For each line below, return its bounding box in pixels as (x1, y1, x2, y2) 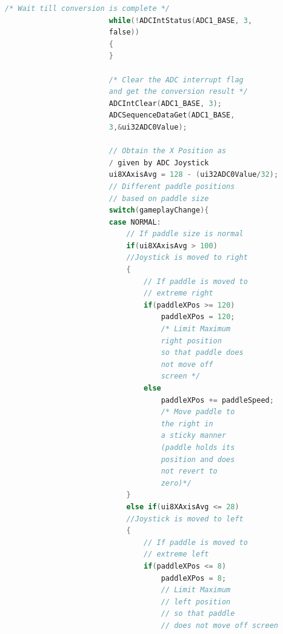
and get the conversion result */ (108, 87, 248, 96)
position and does (161, 455, 235, 464)
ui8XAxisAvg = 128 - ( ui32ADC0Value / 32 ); (108, 170, 279, 179)
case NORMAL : (108, 217, 161, 226)
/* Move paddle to (161, 408, 235, 417)
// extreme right (144, 289, 213, 298)
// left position (161, 597, 231, 606)
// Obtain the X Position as (108, 147, 227, 156)
